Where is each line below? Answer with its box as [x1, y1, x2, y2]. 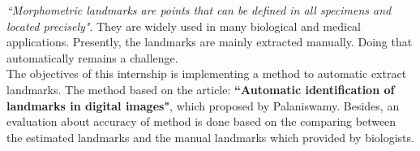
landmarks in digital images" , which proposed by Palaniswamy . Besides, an [6, 97, 400, 114]
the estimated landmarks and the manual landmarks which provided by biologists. [6, 128, 414, 145]
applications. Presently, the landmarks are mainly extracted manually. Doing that [6, 33, 413, 50]
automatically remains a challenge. [6, 49, 178, 66]
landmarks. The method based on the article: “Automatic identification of [6, 80, 395, 97]
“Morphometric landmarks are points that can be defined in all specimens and [6, 2, 392, 18]
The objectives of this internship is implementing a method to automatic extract [6, 65, 407, 82]
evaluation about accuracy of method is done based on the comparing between [6, 113, 396, 130]
